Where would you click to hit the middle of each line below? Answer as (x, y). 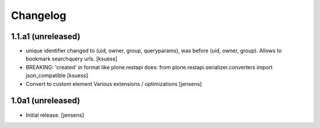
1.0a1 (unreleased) (46, 101)
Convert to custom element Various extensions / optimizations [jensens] (114, 84)
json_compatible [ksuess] (57, 76)
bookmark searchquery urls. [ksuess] (72, 59)
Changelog (39, 15)
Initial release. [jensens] (55, 115)
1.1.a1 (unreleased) (46, 36)
